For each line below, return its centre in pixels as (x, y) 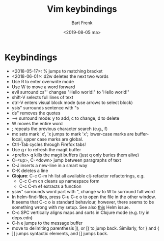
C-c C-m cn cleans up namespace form (59, 181)
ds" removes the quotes (36, 113)
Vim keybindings (82, 9)
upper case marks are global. (54, 139)
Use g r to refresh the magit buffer (46, 149)
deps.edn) (22, 217)
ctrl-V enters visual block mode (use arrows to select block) (72, 103)
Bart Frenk (82, 23)
